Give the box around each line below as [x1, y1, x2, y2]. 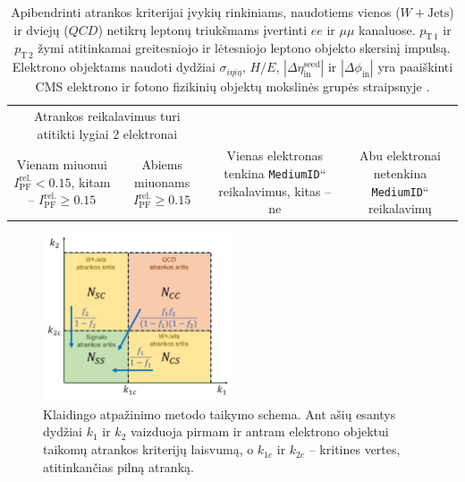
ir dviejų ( [13, 20, 69, 39]
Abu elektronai [359, 146, 441, 165]
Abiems [141, 155, 182, 174]
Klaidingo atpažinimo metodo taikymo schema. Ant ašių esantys [43, 404, 396, 423]
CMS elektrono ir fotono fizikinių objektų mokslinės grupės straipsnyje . [35, 77, 430, 96]
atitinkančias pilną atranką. [43, 457, 194, 476]
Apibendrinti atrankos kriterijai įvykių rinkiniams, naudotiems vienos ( [11, 3, 401, 21]
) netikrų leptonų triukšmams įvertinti [97, 20, 308, 39]
